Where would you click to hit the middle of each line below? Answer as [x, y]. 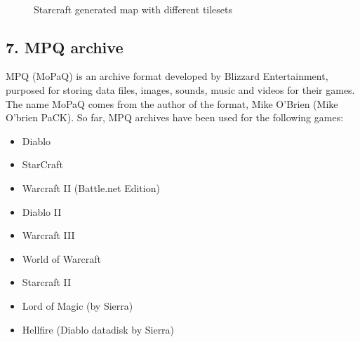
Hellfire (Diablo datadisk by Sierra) [98, 329]
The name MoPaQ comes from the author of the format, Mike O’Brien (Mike [172, 103]
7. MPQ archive [65, 47]
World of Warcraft [61, 258]
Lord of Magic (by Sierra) [78, 305]
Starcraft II [47, 282]
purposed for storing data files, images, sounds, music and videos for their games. [180, 89]
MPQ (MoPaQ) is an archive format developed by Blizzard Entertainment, [167, 76]
